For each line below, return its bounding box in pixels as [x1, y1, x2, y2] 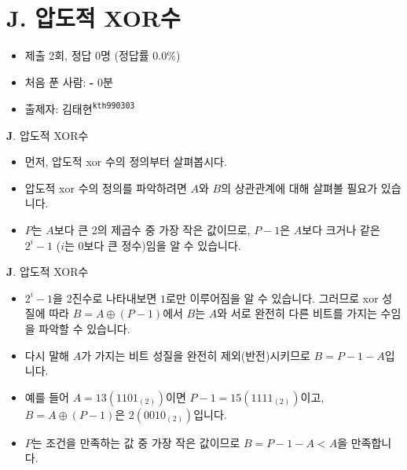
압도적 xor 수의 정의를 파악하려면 [24, 179, 187, 196]
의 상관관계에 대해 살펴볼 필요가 [221, 179, 378, 196]
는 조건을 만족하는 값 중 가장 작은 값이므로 [31, 434, 240, 450]
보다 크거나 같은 [302, 221, 380, 237]
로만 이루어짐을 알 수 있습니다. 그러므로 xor [166, 289, 379, 306]
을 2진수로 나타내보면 [53, 289, 157, 306]
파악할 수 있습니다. [38, 320, 130, 336]
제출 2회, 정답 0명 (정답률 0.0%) [24, 47, 181, 64]
